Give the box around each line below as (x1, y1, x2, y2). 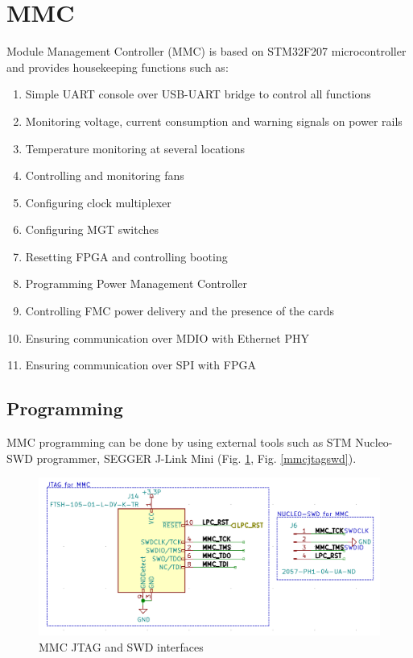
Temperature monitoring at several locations (25, 140, 245, 156)
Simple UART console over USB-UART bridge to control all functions (25, 85, 371, 102)
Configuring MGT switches (25, 221, 159, 238)
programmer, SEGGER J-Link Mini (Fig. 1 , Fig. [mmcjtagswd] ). (36, 449, 357, 466)
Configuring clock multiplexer (25, 194, 171, 210)
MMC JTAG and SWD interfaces (39, 638, 204, 655)
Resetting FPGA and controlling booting (25, 248, 228, 264)
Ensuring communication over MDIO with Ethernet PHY (25, 329, 309, 346)
